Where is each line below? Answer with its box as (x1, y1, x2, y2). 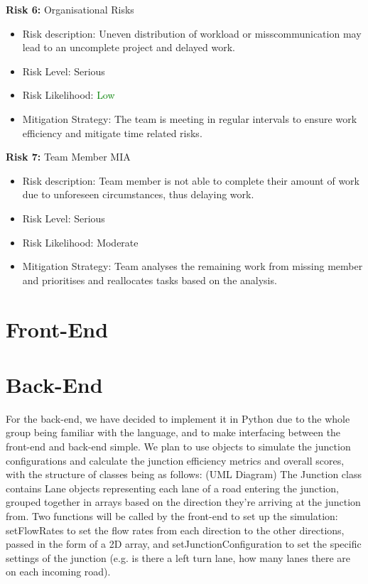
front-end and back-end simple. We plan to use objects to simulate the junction (6, 439, 351, 453)
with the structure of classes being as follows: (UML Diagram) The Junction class (6, 467, 362, 482)
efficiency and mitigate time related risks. (22, 125, 202, 140)
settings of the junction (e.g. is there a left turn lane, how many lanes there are (6, 550, 351, 565)
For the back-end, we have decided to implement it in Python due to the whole (6, 411, 350, 426)
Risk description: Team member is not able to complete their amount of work (22, 173, 360, 188)
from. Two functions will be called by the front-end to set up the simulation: (6, 508, 338, 523)
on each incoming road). (6, 564, 111, 579)
